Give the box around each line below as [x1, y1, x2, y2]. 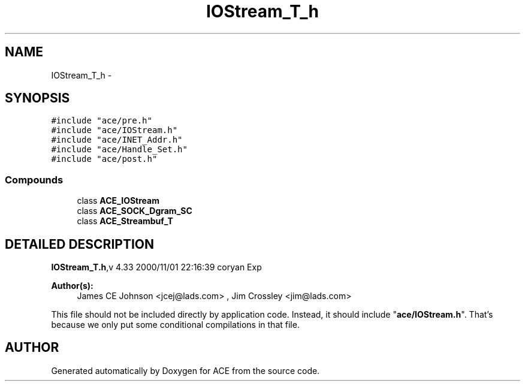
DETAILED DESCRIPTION [5, 236, 155, 252]
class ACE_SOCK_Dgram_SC [77, 206, 192, 216]
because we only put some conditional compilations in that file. [51, 319, 300, 330]
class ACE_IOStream [77, 195, 159, 206]
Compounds [5, 173, 64, 186]
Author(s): [51, 281, 93, 291]
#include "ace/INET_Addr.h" [51, 135, 183, 145]
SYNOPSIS [5, 91, 70, 106]
